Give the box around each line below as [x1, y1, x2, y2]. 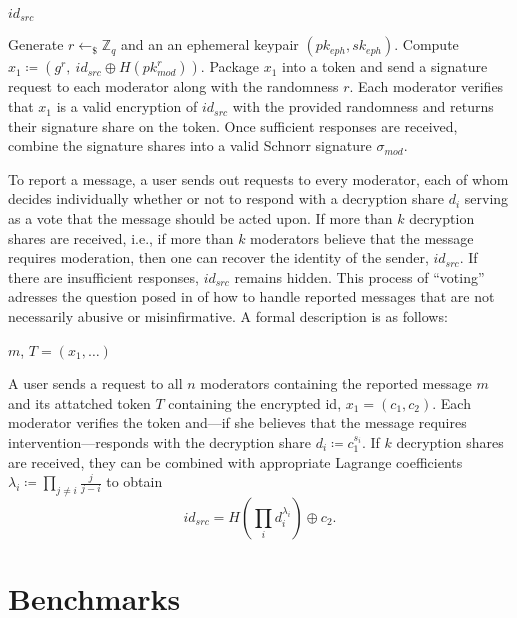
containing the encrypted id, [168, 392, 342, 413]
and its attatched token [8, 392, 151, 413]
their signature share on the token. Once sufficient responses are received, [8, 115, 458, 136]
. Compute [394, 34, 459, 55]
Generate [8, 34, 64, 55]
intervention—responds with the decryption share [8, 431, 311, 452]
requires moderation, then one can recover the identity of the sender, [8, 247, 429, 268]
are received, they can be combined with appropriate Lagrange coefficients [8, 451, 463, 472]
